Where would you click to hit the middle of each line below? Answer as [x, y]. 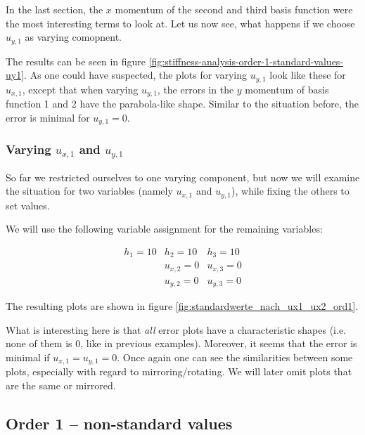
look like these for [308, 75]
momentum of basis [287, 89]
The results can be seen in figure [76, 61]
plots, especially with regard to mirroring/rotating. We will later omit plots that [179, 371]
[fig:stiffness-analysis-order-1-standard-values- [246, 61]
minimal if [28, 357]
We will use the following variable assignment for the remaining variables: [164, 229]
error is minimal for [48, 117]
